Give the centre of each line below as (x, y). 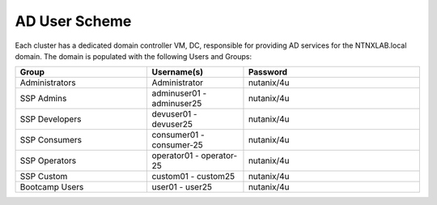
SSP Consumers (51, 140)
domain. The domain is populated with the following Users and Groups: (134, 56)
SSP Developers (51, 119)
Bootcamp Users (52, 187)
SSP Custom (44, 177)
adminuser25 (177, 104)
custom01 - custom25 (193, 177)
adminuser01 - (179, 93)
